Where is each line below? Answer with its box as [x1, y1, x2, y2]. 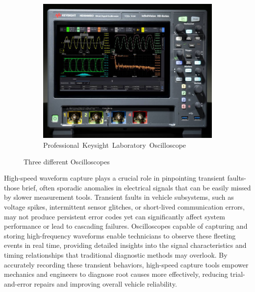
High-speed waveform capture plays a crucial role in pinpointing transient [4, 173, 225, 183]
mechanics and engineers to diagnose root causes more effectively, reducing [4, 269, 228, 279]
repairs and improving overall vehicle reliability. [34, 278, 177, 289]
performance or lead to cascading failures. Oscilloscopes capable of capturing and [4, 221, 248, 231]
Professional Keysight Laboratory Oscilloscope [43, 140, 186, 150]
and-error [4, 278, 32, 289]
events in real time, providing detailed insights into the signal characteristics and [4, 240, 247, 250]
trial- [230, 269, 245, 279]
